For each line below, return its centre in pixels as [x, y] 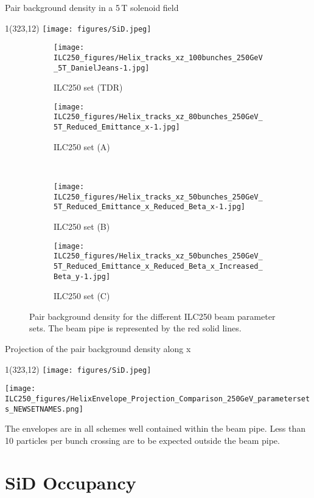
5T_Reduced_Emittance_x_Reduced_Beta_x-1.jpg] [149, 207]
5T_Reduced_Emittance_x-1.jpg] [117, 127]
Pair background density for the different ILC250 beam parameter [152, 316]
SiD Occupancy [71, 482]
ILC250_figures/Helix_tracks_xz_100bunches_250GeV [158, 57]
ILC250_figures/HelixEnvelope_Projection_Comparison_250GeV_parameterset [158, 399]
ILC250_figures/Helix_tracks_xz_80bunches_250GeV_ [158, 117]
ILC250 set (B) [82, 226]
